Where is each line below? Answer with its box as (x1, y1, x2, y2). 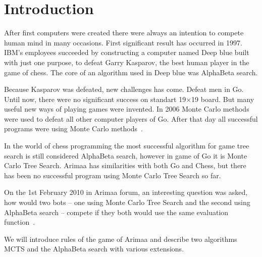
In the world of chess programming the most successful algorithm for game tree (4, 140, 249, 151)
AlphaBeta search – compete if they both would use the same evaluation (4, 207, 229, 217)
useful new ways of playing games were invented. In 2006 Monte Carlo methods (4, 104, 249, 114)
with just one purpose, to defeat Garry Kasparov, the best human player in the (4, 57, 249, 67)
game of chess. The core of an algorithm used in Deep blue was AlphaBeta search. (4, 67, 258, 77)
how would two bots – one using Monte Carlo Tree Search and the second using (4, 197, 250, 208)
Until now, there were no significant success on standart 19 (4, 93, 186, 104)
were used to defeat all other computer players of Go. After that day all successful (4, 113, 258, 124)
